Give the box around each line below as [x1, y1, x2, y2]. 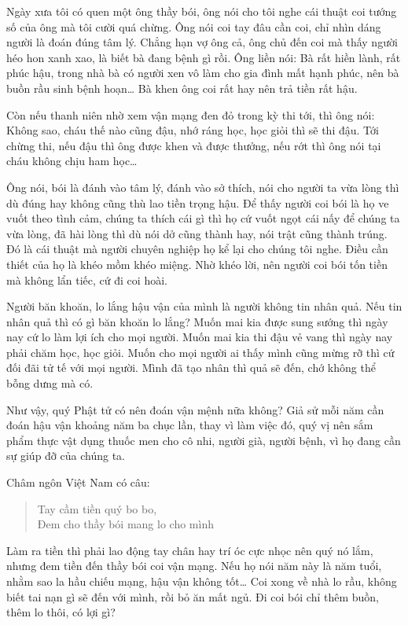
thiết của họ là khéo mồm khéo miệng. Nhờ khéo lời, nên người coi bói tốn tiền [6, 256, 388, 272]
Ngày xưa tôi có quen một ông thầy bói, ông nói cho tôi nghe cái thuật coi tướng [6, 3, 397, 19]
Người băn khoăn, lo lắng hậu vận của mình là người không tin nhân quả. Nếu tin [6, 298, 402, 314]
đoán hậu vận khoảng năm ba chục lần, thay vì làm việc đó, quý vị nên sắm [6, 417, 373, 433]
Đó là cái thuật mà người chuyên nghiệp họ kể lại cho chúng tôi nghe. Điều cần [6, 241, 388, 257]
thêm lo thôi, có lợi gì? [6, 604, 116, 620]
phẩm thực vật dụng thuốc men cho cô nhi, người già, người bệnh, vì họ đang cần [6, 432, 401, 448]
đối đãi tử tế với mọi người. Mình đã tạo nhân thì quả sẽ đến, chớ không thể [6, 359, 376, 376]
